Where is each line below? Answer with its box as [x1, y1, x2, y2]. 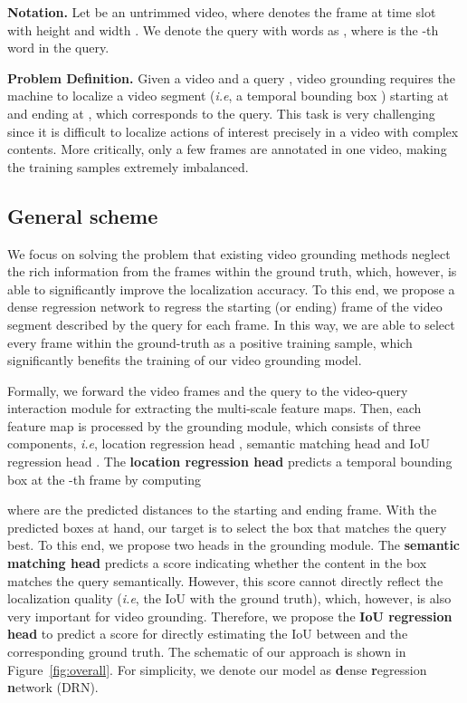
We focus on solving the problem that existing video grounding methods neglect [7, 244, 451, 263]
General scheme [7, 201, 158, 229]
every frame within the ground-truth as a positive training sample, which [7, 332, 413, 351]
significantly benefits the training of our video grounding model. [7, 351, 362, 370]
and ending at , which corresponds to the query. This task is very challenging [7, 103, 435, 122]
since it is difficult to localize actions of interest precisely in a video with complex [7, 121, 459, 140]
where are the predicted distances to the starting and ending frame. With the [7, 500, 437, 519]
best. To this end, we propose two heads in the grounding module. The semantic [7, 535, 461, 554]
